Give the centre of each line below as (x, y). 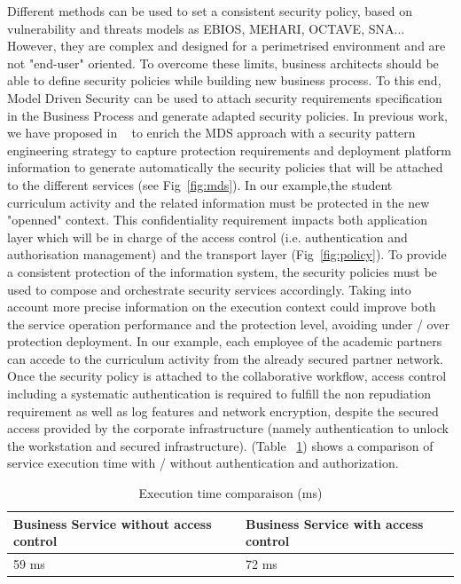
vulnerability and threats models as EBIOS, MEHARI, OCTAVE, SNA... (206, 28)
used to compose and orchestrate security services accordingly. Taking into (209, 289)
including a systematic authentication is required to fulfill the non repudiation (219, 394)
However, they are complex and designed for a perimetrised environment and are (227, 46)
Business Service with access (335, 523)
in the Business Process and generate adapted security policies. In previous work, (228, 115)
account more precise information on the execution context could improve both (222, 307)
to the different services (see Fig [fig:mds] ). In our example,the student (200, 184)
